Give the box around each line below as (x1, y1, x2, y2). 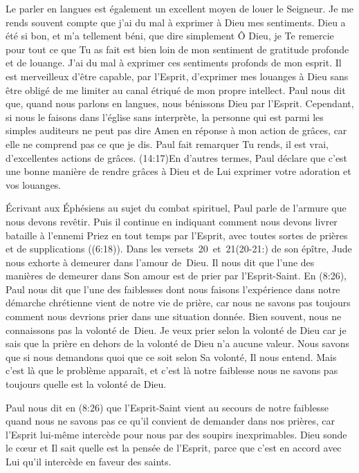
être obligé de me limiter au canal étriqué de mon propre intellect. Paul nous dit (6, 82, 346, 97)
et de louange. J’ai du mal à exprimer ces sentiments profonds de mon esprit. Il (6, 55, 342, 70)
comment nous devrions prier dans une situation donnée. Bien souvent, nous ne (6, 309, 342, 324)
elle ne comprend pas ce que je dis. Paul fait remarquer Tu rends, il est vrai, (6, 136, 329, 151)
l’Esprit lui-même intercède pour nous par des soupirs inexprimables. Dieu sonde (6, 427, 347, 441)
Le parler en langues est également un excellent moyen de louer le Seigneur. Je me (6, 1, 354, 15)
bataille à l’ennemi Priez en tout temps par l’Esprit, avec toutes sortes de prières (6, 228, 348, 242)
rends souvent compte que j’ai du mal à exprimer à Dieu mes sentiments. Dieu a (6, 15, 346, 29)
